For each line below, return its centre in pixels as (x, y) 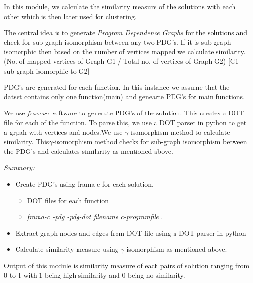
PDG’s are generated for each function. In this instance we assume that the (117, 87)
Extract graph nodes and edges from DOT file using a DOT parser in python (131, 233)
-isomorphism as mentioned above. (175, 249)
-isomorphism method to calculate (179, 132)
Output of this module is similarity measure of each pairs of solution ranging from (127, 265)
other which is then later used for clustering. (70, 16)
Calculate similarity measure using (67, 249)
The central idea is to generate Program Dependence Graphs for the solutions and (126, 32)
